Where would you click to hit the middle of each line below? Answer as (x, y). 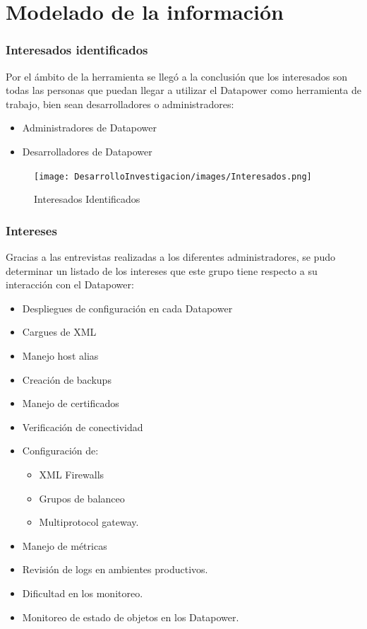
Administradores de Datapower (90, 128)
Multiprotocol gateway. (89, 522)
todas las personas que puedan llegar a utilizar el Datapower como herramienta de (183, 90)
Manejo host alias (60, 355)
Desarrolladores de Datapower (87, 151)
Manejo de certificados (71, 403)
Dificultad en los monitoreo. (83, 593)
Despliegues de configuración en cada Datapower (127, 308)
